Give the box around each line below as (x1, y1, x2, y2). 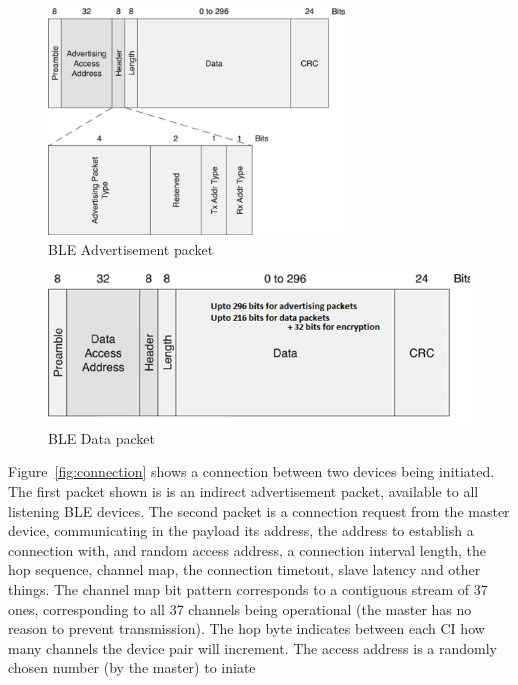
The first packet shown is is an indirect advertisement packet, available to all (8, 481, 479, 501)
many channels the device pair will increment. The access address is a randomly (8, 637, 498, 658)
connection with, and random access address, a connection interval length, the (8, 539, 486, 560)
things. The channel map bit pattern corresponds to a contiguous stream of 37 (8, 578, 488, 599)
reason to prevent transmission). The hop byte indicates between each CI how (8, 618, 485, 639)
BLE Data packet (48, 427, 155, 448)
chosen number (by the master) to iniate (8, 657, 256, 678)
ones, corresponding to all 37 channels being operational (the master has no (8, 598, 472, 619)
